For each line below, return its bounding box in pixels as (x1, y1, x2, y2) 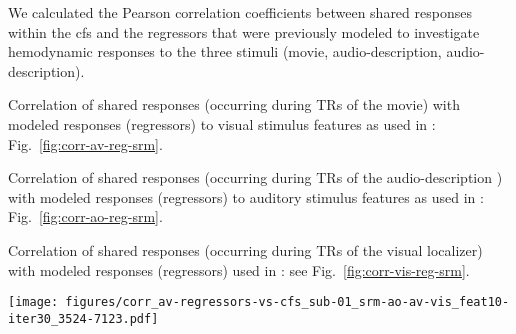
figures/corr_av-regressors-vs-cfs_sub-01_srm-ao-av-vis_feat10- (65, 295, 510, 310)
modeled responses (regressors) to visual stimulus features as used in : (8, 113, 436, 134)
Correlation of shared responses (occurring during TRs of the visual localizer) (8, 239, 483, 260)
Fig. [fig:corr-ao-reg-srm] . (8, 206, 163, 227)
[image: (8, 295, 59, 310)
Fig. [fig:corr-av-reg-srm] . (8, 133, 163, 154)
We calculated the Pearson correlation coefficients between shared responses (8, 2, 472, 22)
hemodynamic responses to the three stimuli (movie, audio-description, (8, 41, 442, 62)
